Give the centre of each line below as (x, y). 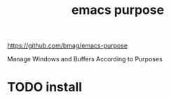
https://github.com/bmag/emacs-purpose (68, 46)
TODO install (45, 87)
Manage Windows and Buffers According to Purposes (85, 59)
